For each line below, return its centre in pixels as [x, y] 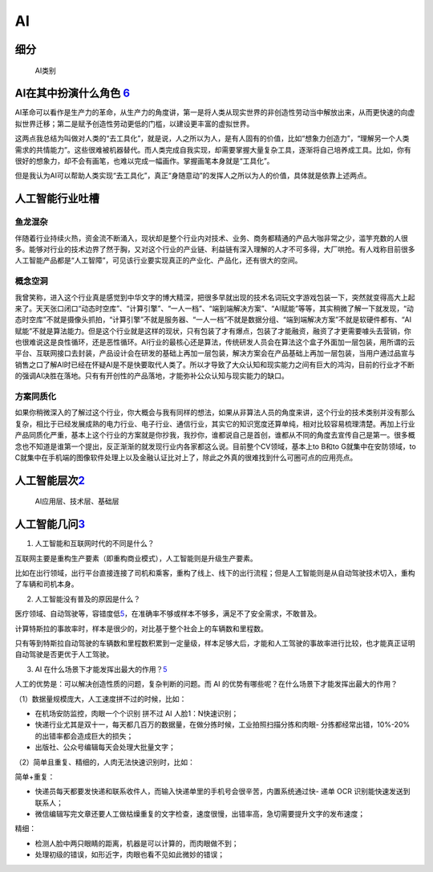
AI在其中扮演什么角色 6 [73, 94]
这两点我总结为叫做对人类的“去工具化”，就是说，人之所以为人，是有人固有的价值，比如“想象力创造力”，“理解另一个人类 [212, 139]
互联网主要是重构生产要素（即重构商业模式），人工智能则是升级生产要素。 [136, 558]
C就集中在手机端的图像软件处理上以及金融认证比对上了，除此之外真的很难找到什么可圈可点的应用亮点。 [186, 457]
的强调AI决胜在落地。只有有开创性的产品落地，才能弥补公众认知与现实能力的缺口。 [152, 376]
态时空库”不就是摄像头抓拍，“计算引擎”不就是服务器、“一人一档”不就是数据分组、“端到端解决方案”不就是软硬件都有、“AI [213, 320]
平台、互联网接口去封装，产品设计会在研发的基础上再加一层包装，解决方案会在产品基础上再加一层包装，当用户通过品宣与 [215, 353]
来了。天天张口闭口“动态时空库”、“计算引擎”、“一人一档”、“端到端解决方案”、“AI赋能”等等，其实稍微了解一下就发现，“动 [214, 308]
